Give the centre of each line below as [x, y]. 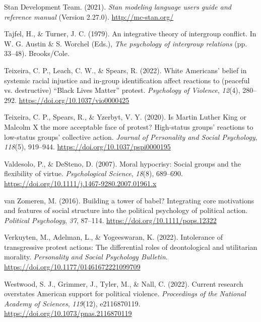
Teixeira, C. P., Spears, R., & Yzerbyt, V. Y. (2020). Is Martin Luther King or [125, 117]
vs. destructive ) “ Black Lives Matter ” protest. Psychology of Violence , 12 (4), [122, 90]
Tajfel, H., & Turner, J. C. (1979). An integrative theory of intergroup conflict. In [130, 34]
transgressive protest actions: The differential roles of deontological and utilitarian [131, 247]
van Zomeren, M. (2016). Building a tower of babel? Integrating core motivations [129, 200]
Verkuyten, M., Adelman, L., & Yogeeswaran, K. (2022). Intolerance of [114, 237]
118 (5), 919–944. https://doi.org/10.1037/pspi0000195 [87, 147]
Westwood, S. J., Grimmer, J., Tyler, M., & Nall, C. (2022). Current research [124, 283]
